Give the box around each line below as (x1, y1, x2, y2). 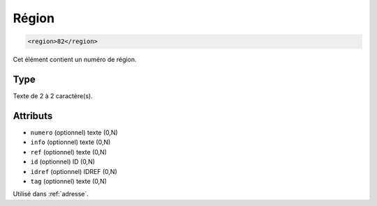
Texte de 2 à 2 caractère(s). (13, 92, 94, 100)
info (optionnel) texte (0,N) (30, 138, 111, 146)
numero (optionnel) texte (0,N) (30, 128, 118, 136)
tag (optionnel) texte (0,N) (30, 177, 108, 185)
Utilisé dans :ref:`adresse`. (13, 190, 89, 198)
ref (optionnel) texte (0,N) (30, 148, 108, 156)
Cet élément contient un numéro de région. (13, 56, 137, 64)
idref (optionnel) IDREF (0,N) (30, 167, 118, 175)
